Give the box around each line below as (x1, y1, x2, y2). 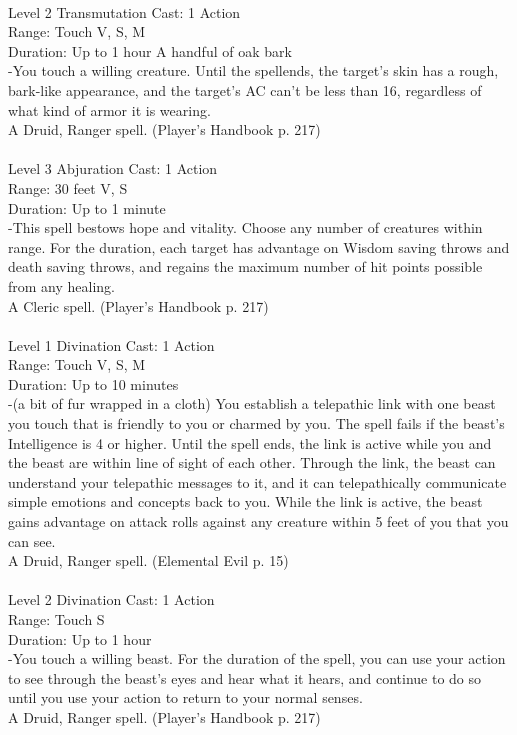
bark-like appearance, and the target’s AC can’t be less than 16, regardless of (8, 79, 482, 100)
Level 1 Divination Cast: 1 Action (8, 334, 215, 355)
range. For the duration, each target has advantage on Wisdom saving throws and (8, 236, 510, 257)
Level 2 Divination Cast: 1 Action (8, 589, 215, 610)
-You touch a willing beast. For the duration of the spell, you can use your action (8, 648, 506, 669)
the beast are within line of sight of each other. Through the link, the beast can (8, 452, 496, 473)
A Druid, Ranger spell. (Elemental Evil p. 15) (8, 550, 289, 571)
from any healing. (8, 275, 116, 296)
